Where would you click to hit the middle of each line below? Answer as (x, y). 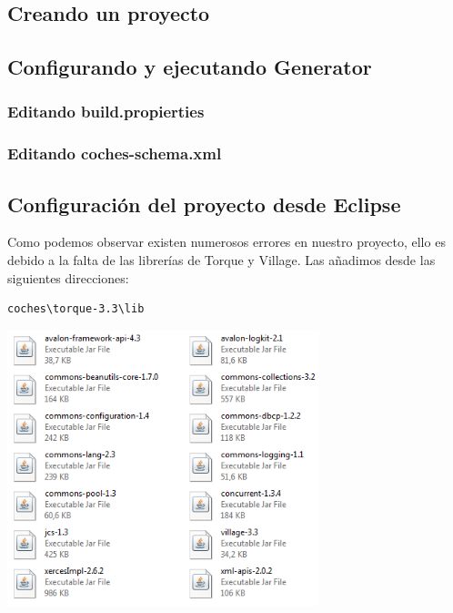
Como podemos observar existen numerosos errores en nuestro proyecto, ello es (226, 242)
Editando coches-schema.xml (115, 153)
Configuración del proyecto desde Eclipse (204, 204)
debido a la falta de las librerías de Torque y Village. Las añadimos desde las (221, 260)
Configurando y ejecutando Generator (190, 67)
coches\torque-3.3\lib (76, 309)
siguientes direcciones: (68, 277)
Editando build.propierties (106, 112)
